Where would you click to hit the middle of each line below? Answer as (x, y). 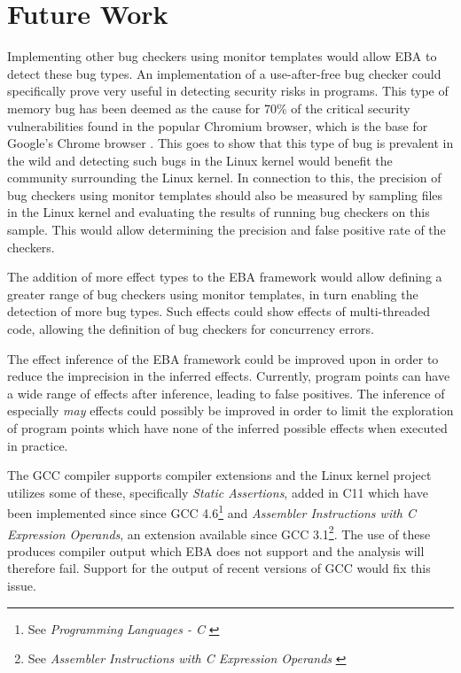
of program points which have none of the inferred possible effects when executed (227, 428)
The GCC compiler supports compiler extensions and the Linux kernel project (219, 475)
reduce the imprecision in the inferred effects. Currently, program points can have (229, 376)
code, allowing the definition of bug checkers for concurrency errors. (191, 329)
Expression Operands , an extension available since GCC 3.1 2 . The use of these (219, 532)
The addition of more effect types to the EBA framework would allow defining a (225, 277)
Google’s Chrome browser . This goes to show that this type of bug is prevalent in (230, 143)
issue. (22, 586)
